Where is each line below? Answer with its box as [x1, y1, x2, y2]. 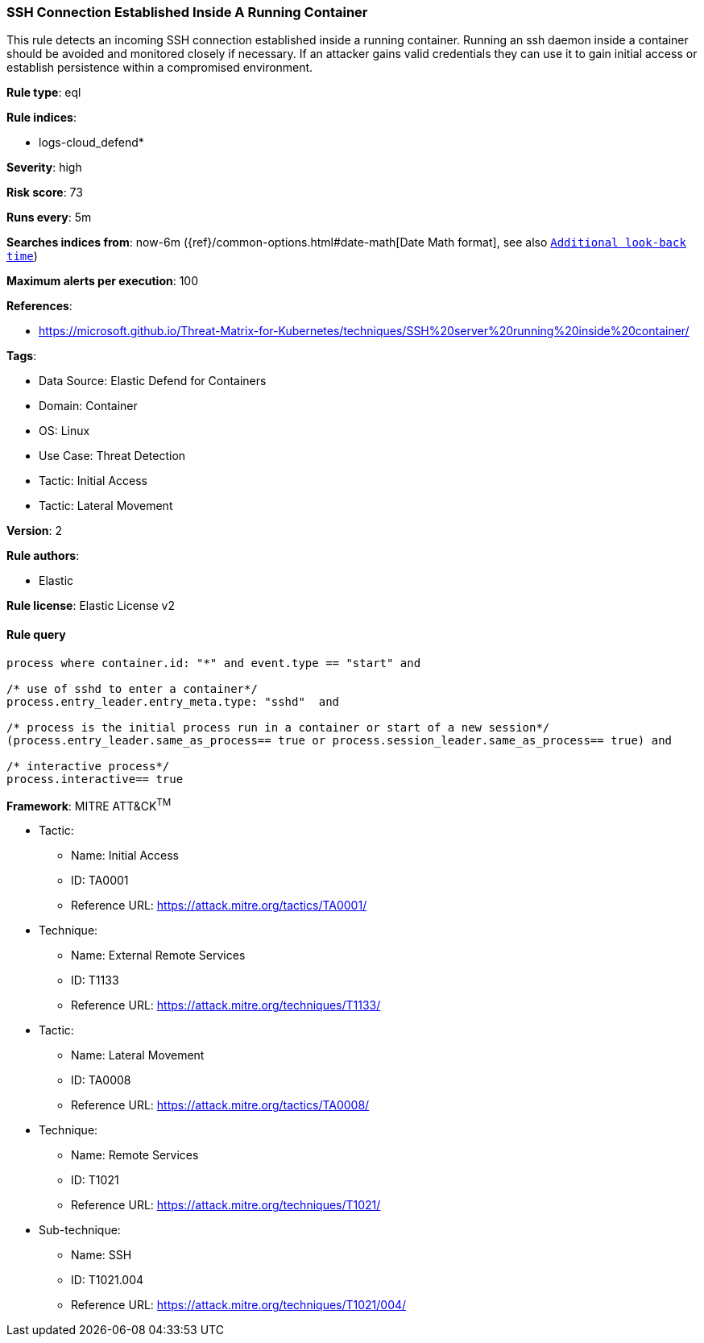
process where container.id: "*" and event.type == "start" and [6, 656, 421, 669]
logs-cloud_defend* [39, 135, 144, 150]
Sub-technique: [39, 1223, 121, 1237]
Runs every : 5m [6, 210, 92, 225]
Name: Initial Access [71, 848, 179, 863]
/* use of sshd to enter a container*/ [6, 682, 258, 695]
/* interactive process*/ [6, 759, 170, 773]
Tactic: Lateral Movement [39, 499, 173, 513]
